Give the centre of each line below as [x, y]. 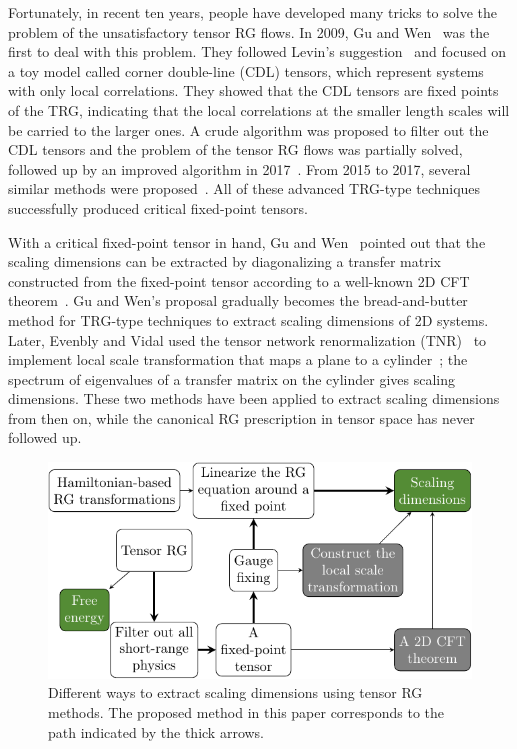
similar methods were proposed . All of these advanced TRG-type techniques [244, 188]
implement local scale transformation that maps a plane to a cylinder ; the [238, 359]
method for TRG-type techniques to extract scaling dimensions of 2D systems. [248, 319]
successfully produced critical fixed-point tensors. [158, 207]
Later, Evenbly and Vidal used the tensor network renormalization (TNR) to [247, 339]
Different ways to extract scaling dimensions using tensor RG [235, 692]
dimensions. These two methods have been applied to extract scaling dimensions [254, 398]
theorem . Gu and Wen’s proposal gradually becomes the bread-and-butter [238, 300]
